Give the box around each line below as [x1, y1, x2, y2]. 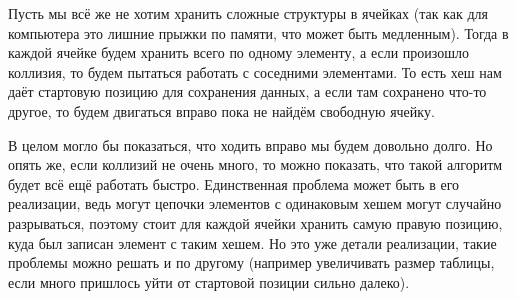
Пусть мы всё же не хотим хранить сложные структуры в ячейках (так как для [8, 3, 488, 23]
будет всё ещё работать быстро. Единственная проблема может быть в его [8, 173, 460, 194]
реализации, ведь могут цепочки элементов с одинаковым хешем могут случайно [8, 193, 502, 214]
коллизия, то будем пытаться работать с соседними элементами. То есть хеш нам [8, 61, 502, 82]
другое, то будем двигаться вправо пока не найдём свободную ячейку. [8, 100, 435, 121]
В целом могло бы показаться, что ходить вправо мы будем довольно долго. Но [8, 134, 493, 155]
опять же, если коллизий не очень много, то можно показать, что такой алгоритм [8, 154, 503, 175]
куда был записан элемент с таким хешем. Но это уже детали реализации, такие [8, 232, 497, 253]
